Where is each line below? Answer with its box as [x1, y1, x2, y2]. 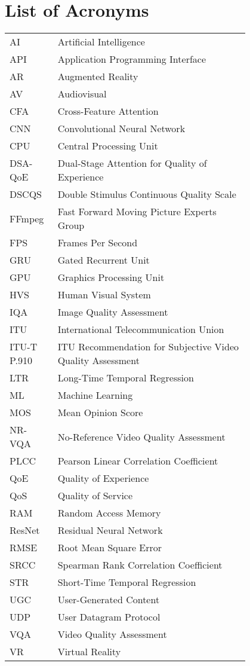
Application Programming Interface [57, 52, 206, 66]
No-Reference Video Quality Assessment [57, 429, 226, 444]
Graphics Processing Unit [57, 270, 165, 285]
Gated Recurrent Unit [57, 253, 150, 267]
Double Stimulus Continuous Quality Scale [57, 187, 236, 201]
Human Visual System [57, 288, 151, 302]
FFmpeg [10, 211, 44, 225]
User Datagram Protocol [57, 610, 161, 624]
